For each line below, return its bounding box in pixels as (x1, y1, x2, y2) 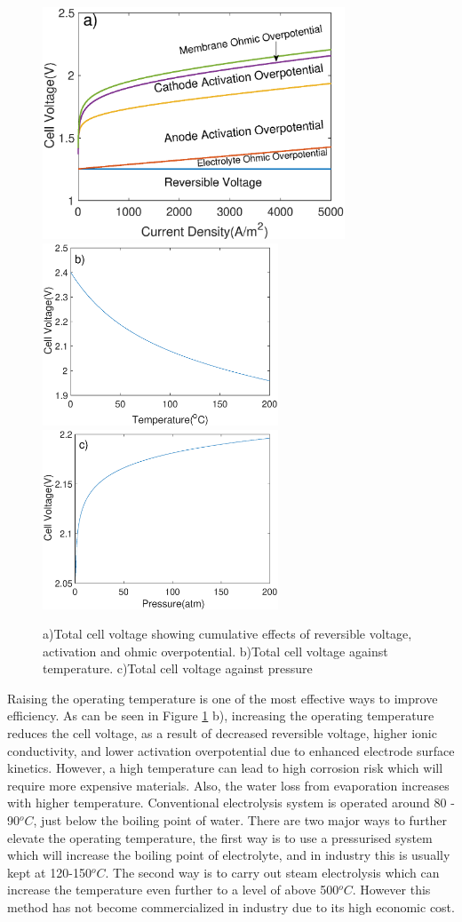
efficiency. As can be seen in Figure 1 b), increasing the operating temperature (7, 706, 434, 725)
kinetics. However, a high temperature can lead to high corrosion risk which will (7, 759, 443, 777)
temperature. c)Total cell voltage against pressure (43, 659, 313, 678)
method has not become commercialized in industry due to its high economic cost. (7, 898, 455, 917)
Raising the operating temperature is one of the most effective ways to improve (7, 688, 438, 707)
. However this (352, 880, 431, 899)
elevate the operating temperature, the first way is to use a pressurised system (7, 828, 433, 846)
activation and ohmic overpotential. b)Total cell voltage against (43, 641, 388, 660)
